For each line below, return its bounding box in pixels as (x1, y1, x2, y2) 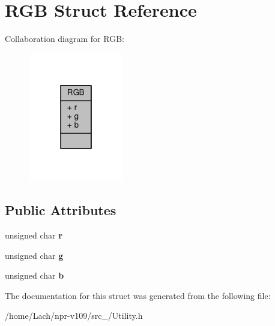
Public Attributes (5, 201, 116, 219)
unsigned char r (5, 229, 62, 242)
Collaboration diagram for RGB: (5, 32, 124, 45)
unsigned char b (5, 269, 64, 282)
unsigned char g (5, 249, 64, 261)
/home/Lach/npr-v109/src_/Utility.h (5, 309, 143, 322)
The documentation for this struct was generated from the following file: (5, 289, 271, 301)
